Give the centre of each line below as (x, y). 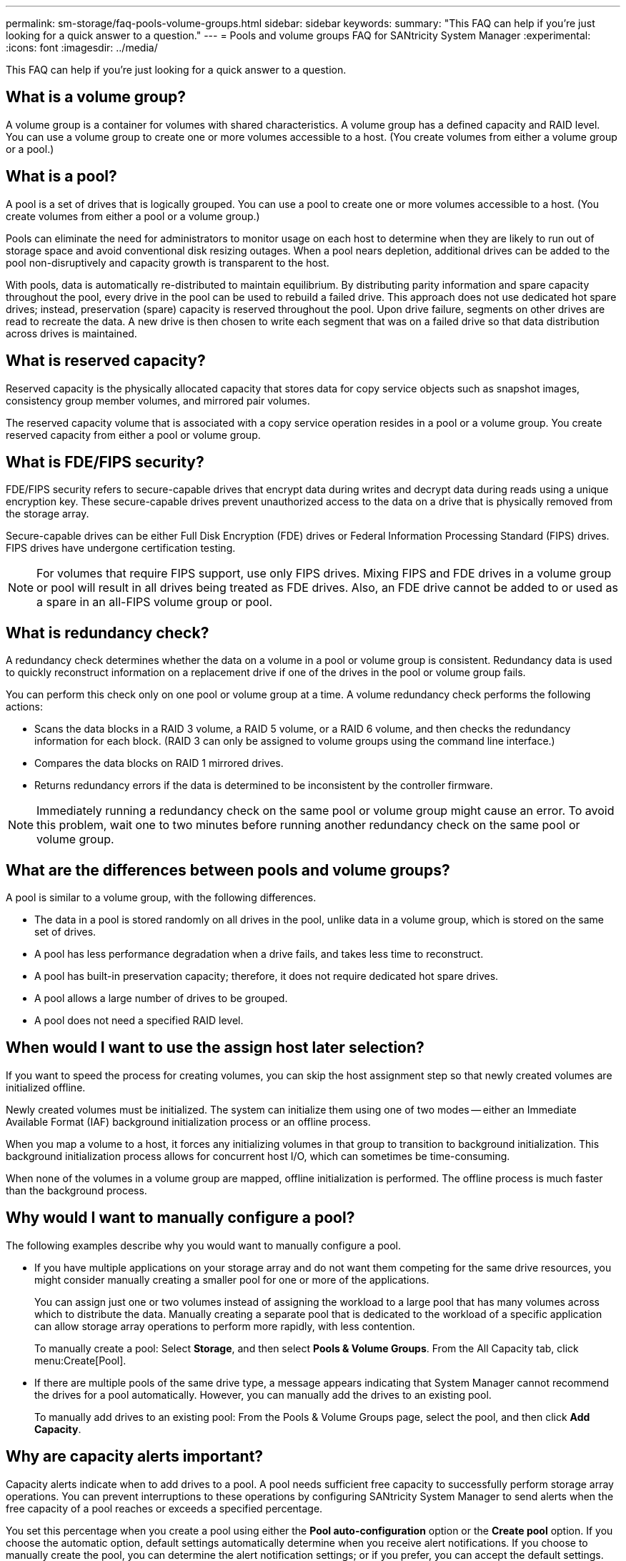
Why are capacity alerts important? (135, 1457)
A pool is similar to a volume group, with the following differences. (161, 898)
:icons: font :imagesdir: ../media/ (82, 48)
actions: (24, 707)
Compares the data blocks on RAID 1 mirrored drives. (159, 763)
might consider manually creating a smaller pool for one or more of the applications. (232, 1279)
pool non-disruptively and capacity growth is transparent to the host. (168, 262)
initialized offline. (46, 1087)
